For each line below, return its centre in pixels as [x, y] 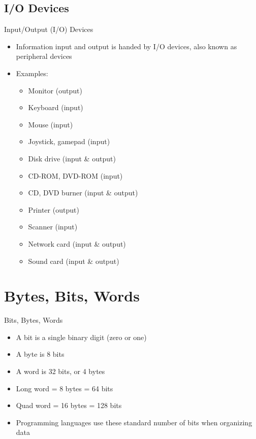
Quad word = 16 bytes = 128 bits [69, 405]
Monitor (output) [55, 90]
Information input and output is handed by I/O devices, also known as [126, 46]
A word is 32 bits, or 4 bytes [60, 371]
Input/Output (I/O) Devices [49, 29]
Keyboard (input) [56, 107]
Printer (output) [54, 209]
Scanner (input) [53, 227]
